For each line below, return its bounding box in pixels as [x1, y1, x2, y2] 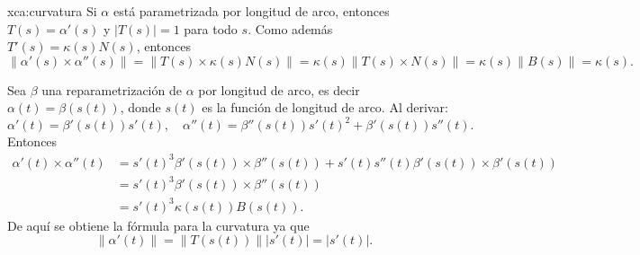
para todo [184, 19, 238, 38]
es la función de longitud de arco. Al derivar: [202, 98, 448, 117]
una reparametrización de [41, 80, 182, 99]
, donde [120, 98, 161, 117]
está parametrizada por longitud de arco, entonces [113, 2, 390, 20]
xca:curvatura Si [7, 2, 97, 20]
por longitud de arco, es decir [198, 80, 360, 99]
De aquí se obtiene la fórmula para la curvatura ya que [7, 215, 310, 234]
